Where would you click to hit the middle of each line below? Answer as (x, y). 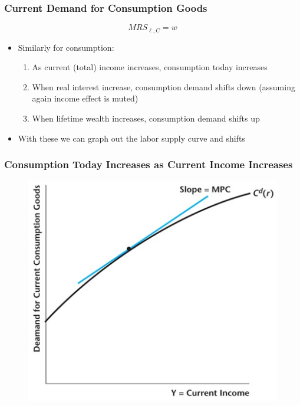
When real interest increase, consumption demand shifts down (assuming (164, 86)
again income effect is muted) (85, 98)
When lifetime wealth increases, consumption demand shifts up (146, 118)
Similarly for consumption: (66, 47)
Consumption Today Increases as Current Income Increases (149, 164)
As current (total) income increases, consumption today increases (150, 67)
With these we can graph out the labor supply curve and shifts (131, 138)
